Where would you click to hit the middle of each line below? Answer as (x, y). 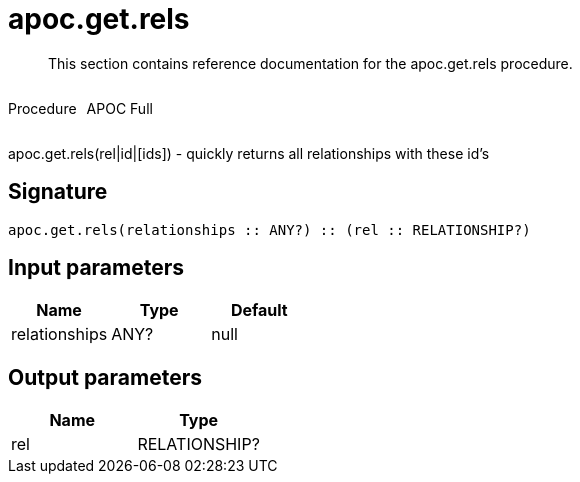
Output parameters (105, 377)
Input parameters (96, 268)
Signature (58, 192)
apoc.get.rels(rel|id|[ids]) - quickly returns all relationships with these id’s (249, 153)
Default (259, 310)
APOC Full (119, 108)
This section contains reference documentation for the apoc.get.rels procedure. (310, 63)
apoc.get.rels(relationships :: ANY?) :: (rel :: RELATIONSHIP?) (269, 229)
